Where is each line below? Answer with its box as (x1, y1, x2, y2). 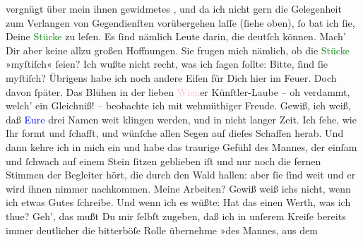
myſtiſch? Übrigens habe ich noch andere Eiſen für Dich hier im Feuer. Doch (6, 70, 337, 85)
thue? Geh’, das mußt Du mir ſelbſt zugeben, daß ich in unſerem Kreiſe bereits (6, 208, 346, 223)
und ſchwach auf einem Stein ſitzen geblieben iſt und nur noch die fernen (6, 153, 321, 168)
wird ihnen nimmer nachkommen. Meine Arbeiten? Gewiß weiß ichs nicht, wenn (6, 181, 351, 195)
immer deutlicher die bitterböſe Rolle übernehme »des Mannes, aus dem (6, 222, 318, 237)
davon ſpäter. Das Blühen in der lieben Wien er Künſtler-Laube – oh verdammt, (6, 84, 350, 99)
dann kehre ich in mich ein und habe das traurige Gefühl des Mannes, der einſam (6, 139, 357, 154)
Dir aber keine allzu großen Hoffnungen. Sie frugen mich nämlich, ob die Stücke (6, 42, 350, 57)
